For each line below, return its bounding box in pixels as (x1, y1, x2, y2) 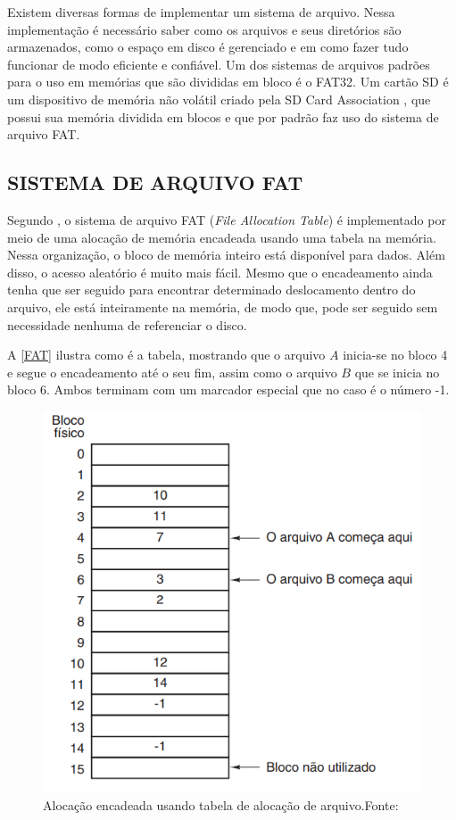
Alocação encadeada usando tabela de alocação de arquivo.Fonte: (43, 796, 399, 815)
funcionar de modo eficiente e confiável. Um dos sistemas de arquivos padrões (7, 54, 430, 73)
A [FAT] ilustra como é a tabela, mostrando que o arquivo (7, 345, 326, 364)
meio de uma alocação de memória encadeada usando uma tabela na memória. (7, 228, 436, 246)
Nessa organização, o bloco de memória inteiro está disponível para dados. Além (7, 245, 445, 264)
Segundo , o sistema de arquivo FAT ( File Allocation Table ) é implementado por (7, 210, 446, 228)
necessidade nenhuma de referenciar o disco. (7, 315, 247, 334)
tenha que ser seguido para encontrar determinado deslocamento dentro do (7, 280, 416, 299)
